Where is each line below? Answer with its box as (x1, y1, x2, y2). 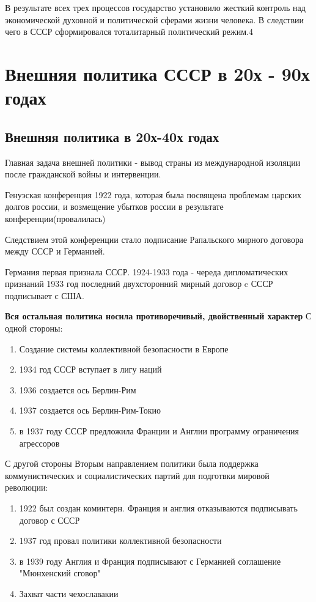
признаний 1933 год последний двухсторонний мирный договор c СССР (5, 277, 273, 290)
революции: (5, 481, 48, 494)
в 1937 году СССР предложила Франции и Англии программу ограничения (19, 425, 299, 437)
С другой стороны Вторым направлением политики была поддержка (5, 457, 259, 470)
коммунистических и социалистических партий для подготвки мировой (5, 469, 270, 481)
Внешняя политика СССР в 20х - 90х (5, 61, 310, 86)
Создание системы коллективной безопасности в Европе (19, 342, 229, 355)
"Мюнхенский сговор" (19, 567, 101, 579)
